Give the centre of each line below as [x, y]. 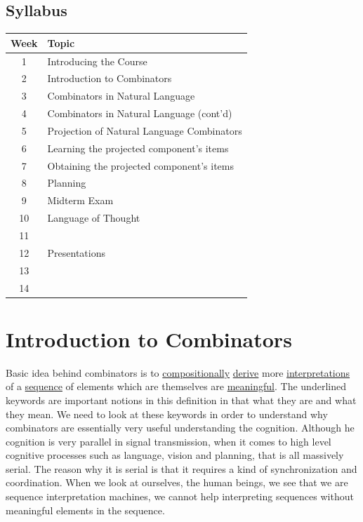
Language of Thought [94, 218]
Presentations [77, 252]
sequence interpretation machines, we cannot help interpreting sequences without [180, 496]
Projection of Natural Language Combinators [145, 130]
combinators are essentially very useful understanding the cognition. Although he [180, 428]
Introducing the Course [97, 61]
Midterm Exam [80, 200]
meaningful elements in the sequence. [85, 510]
